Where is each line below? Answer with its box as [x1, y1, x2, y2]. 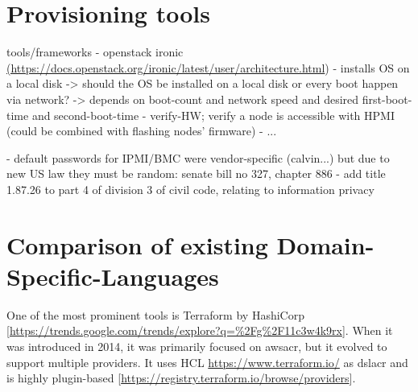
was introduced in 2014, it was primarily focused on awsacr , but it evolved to [6, 337, 387, 354]
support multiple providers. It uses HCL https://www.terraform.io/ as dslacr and [6, 353, 408, 370]
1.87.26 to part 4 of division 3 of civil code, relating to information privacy [6, 180, 375, 197]
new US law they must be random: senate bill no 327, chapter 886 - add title [6, 165, 386, 182]
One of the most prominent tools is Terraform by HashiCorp [6, 306, 304, 323]
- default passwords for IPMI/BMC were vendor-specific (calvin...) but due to [6, 149, 390, 166]
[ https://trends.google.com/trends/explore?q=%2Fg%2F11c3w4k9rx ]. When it [6, 322, 393, 339]
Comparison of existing [6, 228, 268, 261]
